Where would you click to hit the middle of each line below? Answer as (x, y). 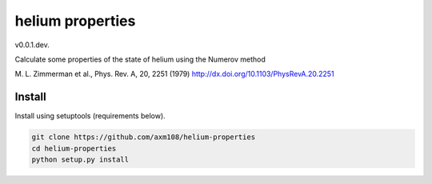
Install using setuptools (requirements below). (90, 116)
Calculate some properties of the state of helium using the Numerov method (140, 59)
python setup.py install (80, 160)
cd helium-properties (74, 148)
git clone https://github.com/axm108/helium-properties (144, 137)
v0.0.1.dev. (32, 45)
